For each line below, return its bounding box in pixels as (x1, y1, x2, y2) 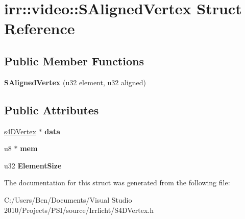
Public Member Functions (4, 53, 144, 68)
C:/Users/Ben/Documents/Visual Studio (4, 194, 132, 205)
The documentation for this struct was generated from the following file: (4, 177, 230, 188)
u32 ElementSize (4, 160, 62, 171)
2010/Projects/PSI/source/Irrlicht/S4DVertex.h (4, 204, 154, 215)
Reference (4, 18, 75, 39)
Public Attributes (4, 102, 99, 117)
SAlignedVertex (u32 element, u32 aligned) (4, 77, 146, 87)
